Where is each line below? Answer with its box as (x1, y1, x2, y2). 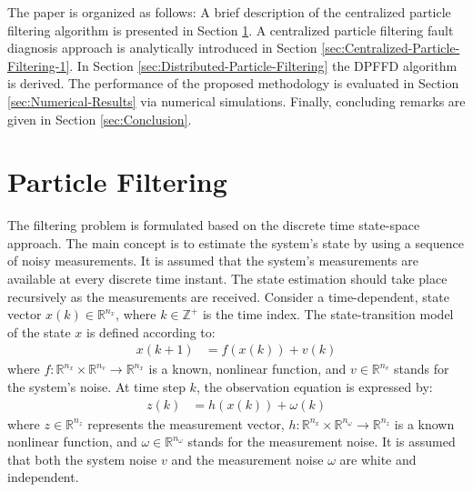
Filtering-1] (7, 55, 70, 75)
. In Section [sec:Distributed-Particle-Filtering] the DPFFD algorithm (69, 55, 458, 75)
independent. (7, 467, 79, 487)
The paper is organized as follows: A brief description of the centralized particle (7, 3, 451, 21)
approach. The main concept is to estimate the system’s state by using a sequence (7, 233, 464, 252)
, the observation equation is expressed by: (196, 377, 433, 397)
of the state (7, 322, 71, 341)
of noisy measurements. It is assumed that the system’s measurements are (7, 251, 418, 270)
